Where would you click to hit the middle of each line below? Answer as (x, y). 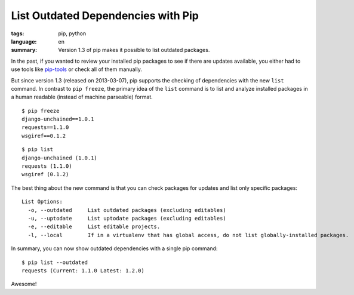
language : (24, 41)
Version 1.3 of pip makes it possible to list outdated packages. (134, 50)
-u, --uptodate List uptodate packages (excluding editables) (127, 218)
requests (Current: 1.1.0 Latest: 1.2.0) (83, 271)
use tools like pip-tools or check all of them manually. (77, 69)
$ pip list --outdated (55, 262)
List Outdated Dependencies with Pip (105, 16)
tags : (18, 33)
